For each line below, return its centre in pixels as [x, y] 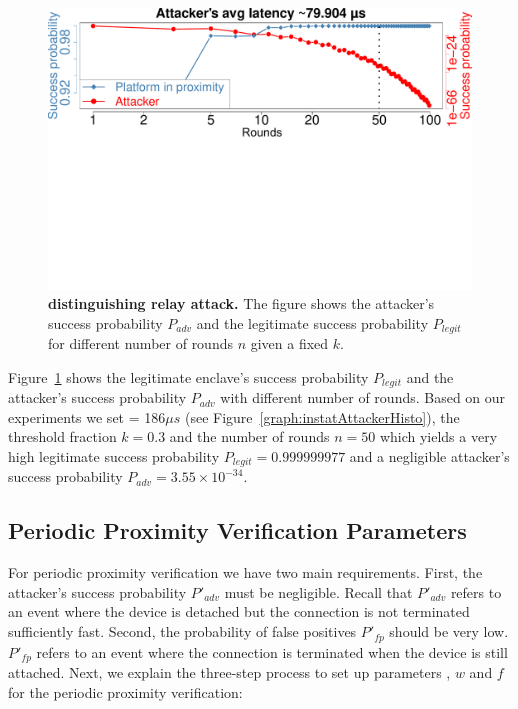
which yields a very [438, 436]
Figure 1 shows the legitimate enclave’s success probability [188, 376]
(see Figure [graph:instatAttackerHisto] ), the [322, 416]
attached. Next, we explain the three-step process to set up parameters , [229, 671]
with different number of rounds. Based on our [363, 397]
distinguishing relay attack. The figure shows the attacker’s [241, 303]
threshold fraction [62, 436]
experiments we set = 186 [87, 416]
